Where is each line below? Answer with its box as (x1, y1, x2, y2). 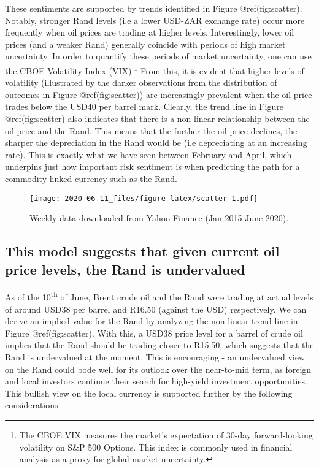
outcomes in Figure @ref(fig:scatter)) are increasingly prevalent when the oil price (5, 88, 312, 101)
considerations (5, 398, 58, 411)
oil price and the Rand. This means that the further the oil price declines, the (5, 124, 298, 137)
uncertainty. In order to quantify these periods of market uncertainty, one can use (5, 50, 312, 63)
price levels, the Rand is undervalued (5, 259, 245, 278)
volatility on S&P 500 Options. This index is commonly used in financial (19, 440, 293, 453)
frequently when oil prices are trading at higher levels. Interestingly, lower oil (5, 26, 294, 39)
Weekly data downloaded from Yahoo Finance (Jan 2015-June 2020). (29, 212, 289, 224)
